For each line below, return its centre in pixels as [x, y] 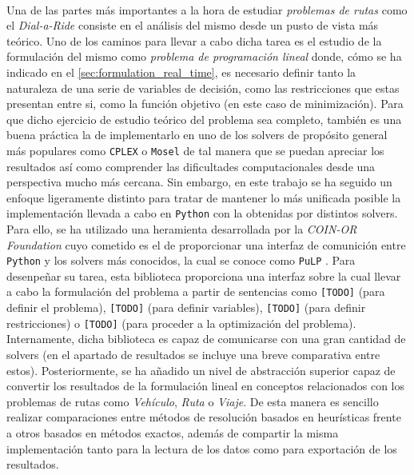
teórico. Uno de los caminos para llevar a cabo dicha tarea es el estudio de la [194, 40]
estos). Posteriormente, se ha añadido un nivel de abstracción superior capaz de [201, 370]
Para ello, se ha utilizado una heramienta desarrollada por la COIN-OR [182, 229]
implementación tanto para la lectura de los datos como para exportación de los [202, 448]
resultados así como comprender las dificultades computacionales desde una [191, 166]
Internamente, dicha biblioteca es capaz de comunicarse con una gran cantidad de [206, 339]
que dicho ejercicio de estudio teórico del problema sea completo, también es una [204, 119]
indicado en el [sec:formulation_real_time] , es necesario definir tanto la [181, 72]
